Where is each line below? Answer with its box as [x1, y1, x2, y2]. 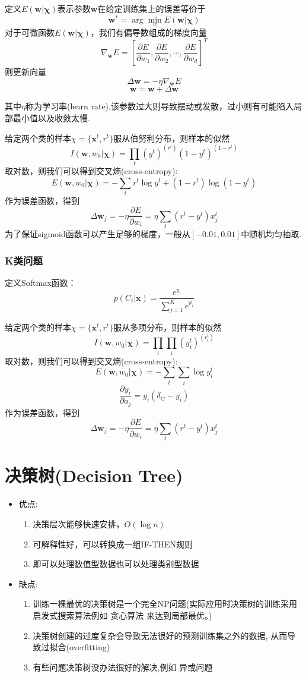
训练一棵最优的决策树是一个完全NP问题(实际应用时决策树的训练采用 [33, 597, 298, 610]
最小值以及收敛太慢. [12, 111, 90, 124]
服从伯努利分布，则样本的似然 [113, 131, 230, 144]
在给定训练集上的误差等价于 [97, 2, 206, 14]
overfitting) [69, 641, 110, 653]
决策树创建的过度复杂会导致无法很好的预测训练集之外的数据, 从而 [33, 629, 288, 641]
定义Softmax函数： [5, 276, 76, 289]
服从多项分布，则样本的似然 [113, 321, 222, 333]
